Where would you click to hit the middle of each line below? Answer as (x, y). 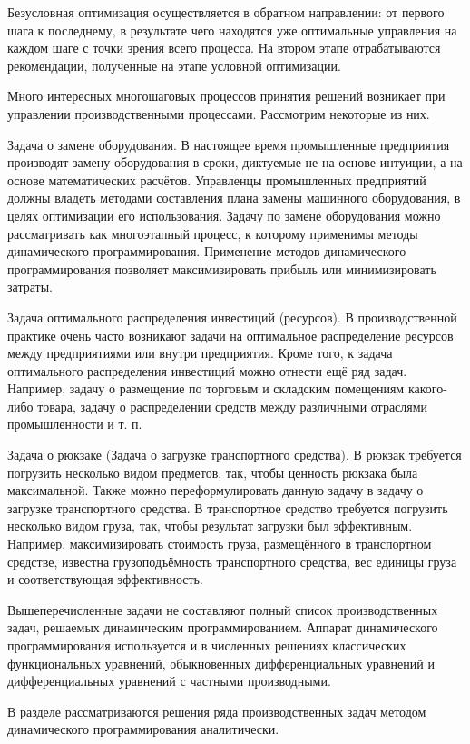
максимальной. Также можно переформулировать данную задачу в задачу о (215, 490)
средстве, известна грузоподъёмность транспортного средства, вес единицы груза (232, 561)
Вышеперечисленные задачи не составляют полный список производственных (223, 609)
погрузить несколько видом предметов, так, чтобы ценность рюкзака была (213, 472)
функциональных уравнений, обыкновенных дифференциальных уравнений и (221, 663)
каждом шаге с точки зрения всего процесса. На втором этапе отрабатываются (224, 48)
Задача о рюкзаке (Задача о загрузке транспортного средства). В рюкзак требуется (235, 455)
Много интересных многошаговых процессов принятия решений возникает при (226, 96)
